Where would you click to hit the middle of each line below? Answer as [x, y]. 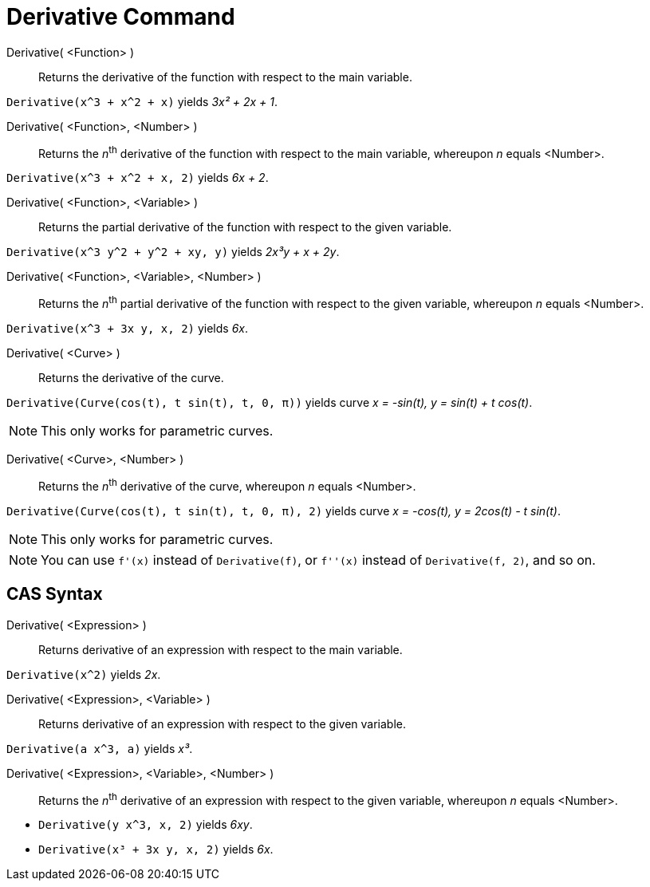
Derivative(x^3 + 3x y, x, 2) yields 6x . [128, 329]
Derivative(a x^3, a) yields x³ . [100, 748]
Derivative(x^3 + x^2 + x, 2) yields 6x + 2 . [138, 178]
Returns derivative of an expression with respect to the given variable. [223, 723]
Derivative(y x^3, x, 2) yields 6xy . [146, 825]
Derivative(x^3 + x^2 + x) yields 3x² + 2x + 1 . [142, 101]
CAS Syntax [55, 594]
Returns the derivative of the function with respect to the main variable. [225, 77]
